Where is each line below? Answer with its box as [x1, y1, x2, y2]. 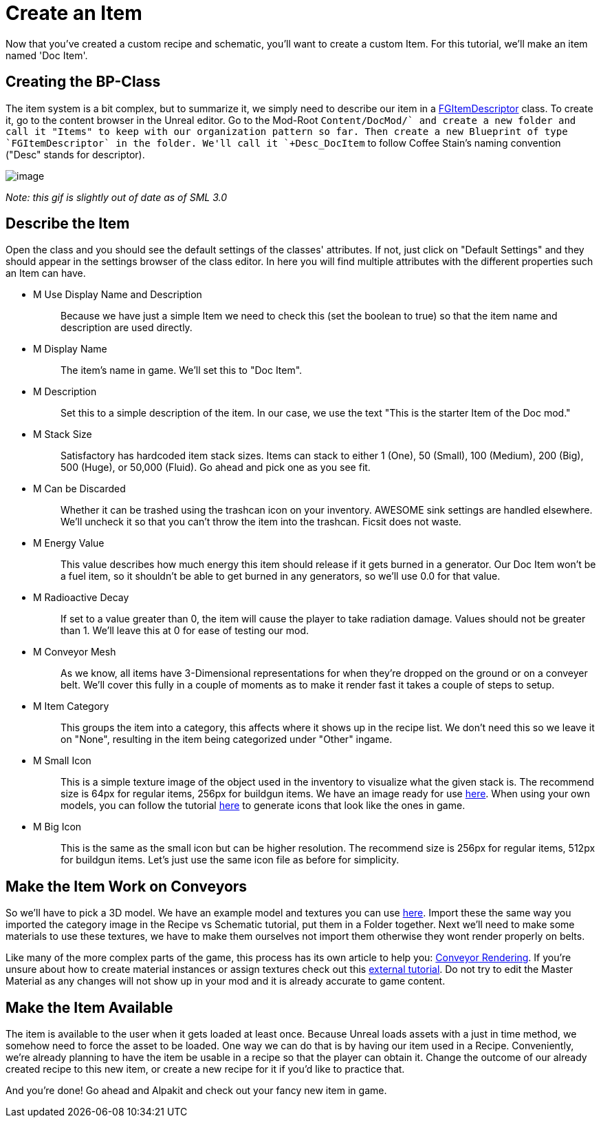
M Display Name [33, 343, 107, 355]
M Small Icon [33, 755, 91, 767]
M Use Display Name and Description [33, 288, 202, 301]
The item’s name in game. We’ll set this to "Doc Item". [61, 364, 303, 377]
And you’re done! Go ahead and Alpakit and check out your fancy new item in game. [6, 1084, 387, 1097]
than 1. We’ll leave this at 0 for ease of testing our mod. [61, 625, 309, 637]
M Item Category [33, 700, 109, 713]
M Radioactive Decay [33, 591, 129, 604]
